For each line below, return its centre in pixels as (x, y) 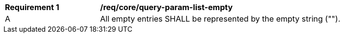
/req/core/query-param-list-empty (167, 7)
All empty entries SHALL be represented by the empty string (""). (220, 19)
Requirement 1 (32, 7)
